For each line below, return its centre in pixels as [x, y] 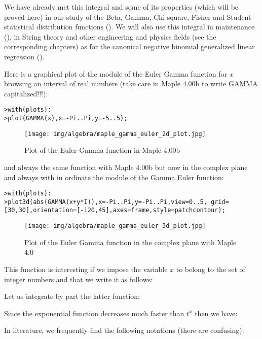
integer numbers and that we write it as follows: [79, 279]
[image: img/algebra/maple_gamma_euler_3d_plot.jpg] [115, 226]
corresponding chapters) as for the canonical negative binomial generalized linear [129, 46]
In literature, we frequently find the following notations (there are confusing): [124, 330]
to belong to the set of [211, 269]
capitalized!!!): [26, 93]
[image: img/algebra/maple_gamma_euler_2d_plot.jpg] [115, 134]
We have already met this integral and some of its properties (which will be [121, 7]
